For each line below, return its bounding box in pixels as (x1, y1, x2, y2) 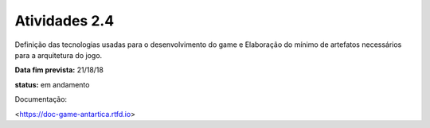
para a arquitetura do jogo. (14, 50, 103, 60)
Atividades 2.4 (14, 12, 115, 29)
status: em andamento (14, 80, 90, 89)
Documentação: (14, 95, 68, 104)
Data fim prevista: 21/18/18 (14, 65, 104, 75)
